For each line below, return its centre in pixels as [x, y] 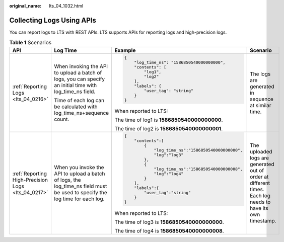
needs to [260, 202]
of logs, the [67, 180]
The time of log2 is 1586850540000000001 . [169, 129]
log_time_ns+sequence [82, 113]
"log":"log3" [169, 155]
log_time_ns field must [81, 186]
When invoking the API [81, 66]
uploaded [261, 152]
